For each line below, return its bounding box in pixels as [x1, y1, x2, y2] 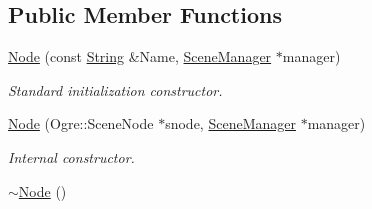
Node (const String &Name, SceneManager [8, 46, 272, 67]
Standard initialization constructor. [8, 79, 223, 100]
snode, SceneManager [165, 113, 296, 134]
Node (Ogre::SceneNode [8, 113, 154, 134]
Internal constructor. [8, 146, 135, 167]
